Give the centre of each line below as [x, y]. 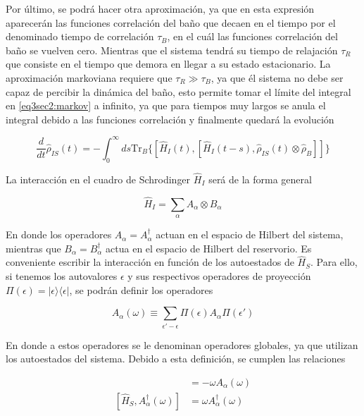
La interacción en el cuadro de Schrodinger [98, 179]
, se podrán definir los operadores [141, 289]
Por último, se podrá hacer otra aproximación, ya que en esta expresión [160, 8]
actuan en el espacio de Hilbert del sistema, [250, 234]
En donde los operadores [59, 234]
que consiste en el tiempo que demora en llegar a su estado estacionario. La [168, 64]
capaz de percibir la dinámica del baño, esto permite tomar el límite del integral [178, 91]
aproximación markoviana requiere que [89, 77]
